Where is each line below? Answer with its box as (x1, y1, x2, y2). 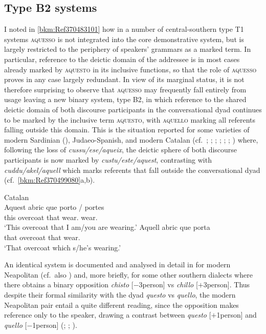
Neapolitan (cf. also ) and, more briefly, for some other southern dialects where (4, 269, 253, 280)
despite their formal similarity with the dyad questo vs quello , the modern (4, 289, 236, 300)
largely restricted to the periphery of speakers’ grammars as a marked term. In (4, 44, 251, 54)
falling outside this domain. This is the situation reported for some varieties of (4, 124, 250, 135)
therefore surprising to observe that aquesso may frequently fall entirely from (4, 84, 247, 94)
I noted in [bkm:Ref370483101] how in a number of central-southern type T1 (4, 24, 244, 34)
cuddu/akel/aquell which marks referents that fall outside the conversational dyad (4, 164, 260, 175)
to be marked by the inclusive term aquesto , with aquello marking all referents (4, 114, 256, 125)
